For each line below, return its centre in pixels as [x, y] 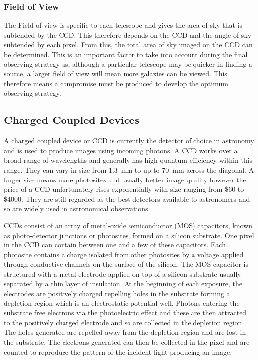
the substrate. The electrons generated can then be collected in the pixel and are [127, 342]
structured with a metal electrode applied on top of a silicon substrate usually [123, 273]
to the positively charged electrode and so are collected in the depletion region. [124, 322]
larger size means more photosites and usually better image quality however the [125, 179]
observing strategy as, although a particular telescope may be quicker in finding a [128, 64]
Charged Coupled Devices [72, 120]
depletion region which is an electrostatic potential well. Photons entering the [122, 303]
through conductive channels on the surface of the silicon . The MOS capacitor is [126, 264]
